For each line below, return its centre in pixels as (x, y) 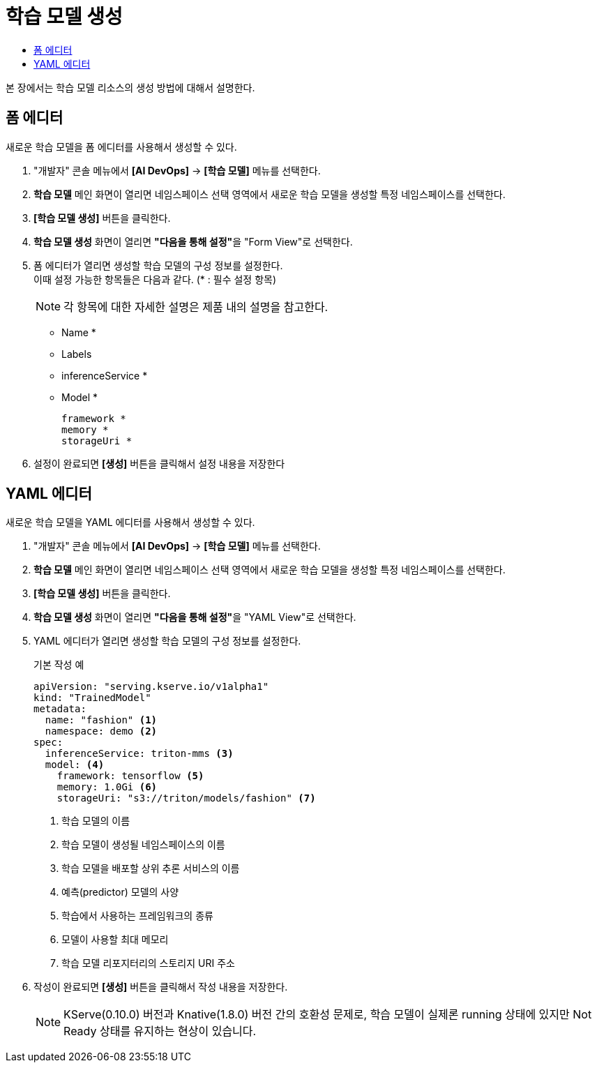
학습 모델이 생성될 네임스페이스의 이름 (143, 845)
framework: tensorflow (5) (130, 776)
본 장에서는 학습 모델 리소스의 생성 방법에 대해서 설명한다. (130, 87)
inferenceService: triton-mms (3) (139, 754)
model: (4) (75, 765)
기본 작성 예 (59, 665)
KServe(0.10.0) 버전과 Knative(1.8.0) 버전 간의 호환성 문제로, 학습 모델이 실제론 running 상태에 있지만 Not (328, 1015)
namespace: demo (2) (101, 731)
